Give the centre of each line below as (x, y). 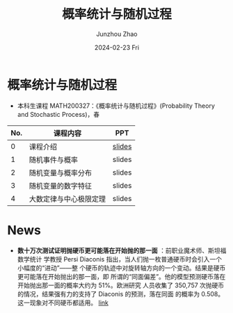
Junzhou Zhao (117, 34)
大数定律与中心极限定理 (67, 199)
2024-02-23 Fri (117, 47)
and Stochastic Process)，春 (58, 114)
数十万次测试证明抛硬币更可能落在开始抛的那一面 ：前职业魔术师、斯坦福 (122, 250)
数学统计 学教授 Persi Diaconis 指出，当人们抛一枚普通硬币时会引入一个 (120, 259)
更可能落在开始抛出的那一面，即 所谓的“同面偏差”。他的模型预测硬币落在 (121, 276)
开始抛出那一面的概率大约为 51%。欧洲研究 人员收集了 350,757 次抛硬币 (121, 285)
